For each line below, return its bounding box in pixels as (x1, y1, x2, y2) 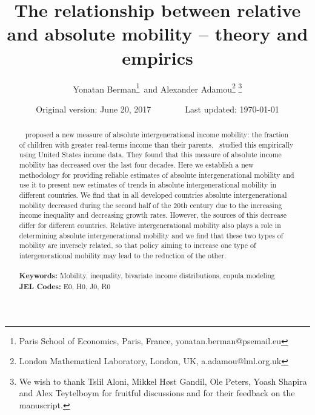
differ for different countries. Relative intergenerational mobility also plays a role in (19, 220, 281, 230)
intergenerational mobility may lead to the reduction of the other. (19, 250, 227, 261)
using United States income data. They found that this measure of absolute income (19, 149, 282, 160)
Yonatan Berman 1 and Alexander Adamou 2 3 (73, 80, 242, 95)
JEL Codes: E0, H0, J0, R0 (19, 281, 111, 292)
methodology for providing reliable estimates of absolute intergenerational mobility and (19, 169, 294, 180)
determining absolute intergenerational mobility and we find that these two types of (19, 230, 283, 240)
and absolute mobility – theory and (7, 21, 308, 46)
